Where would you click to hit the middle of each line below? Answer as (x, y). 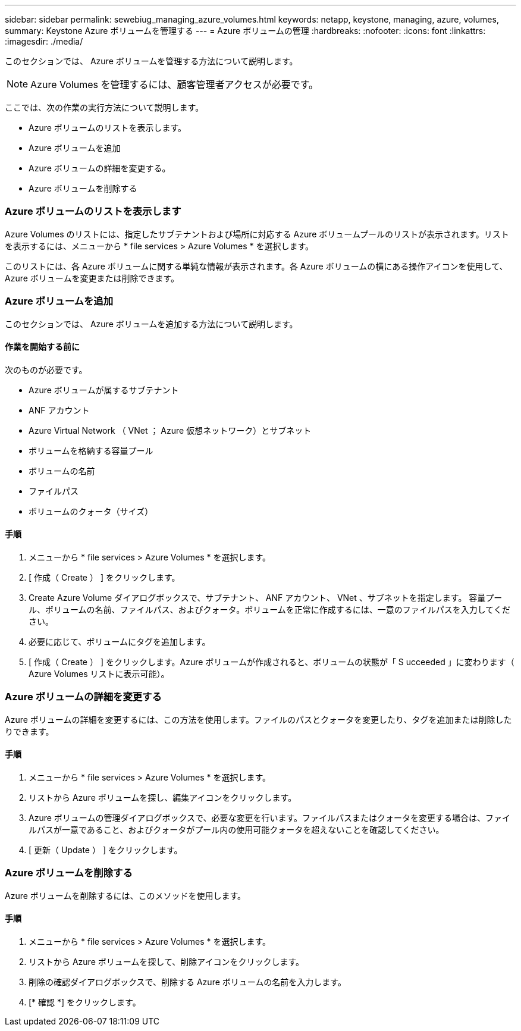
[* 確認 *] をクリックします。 (85, 1002)
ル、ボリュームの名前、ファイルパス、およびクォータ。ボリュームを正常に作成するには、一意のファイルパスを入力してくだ (269, 609)
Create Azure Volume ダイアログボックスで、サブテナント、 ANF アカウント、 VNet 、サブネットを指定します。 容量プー (266, 597)
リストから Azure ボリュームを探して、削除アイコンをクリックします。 (167, 961)
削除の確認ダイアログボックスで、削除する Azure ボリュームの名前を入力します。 (187, 982)
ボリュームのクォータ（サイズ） (91, 511)
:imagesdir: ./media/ (44, 41)
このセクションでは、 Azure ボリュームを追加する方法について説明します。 (151, 324)
